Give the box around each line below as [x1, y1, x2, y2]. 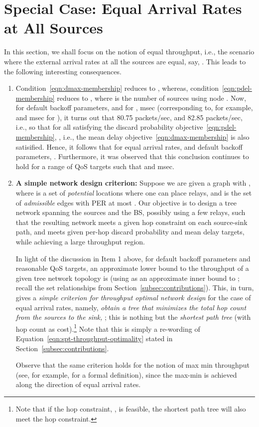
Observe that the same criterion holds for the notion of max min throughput [15, 360, 250, 370]
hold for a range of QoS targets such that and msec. [15, 161, 174, 171]
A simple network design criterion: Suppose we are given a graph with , [15, 178, 251, 188]
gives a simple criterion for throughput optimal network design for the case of [15, 292, 251, 302]
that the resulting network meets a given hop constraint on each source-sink [15, 216, 248, 227]
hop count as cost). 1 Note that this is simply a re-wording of [15, 322, 200, 334]
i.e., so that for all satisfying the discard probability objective [15, 122, 203, 132]
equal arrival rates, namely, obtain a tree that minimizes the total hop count [15, 302, 247, 312]
